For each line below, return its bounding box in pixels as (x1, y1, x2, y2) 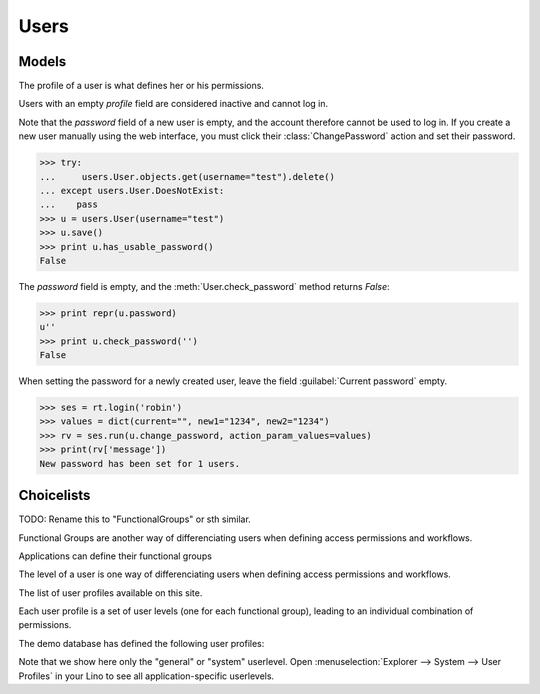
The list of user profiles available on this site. (18, 586, 203, 599)
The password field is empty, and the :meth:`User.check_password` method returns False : (18, 280, 390, 292)
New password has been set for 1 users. (39, 458, 240, 469)
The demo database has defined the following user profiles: (18, 637, 265, 649)
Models (18, 53, 67, 70)
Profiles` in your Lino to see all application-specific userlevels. (18, 670, 275, 682)
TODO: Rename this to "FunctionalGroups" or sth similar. (18, 513, 252, 525)
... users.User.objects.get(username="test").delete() (39, 171, 335, 182)
